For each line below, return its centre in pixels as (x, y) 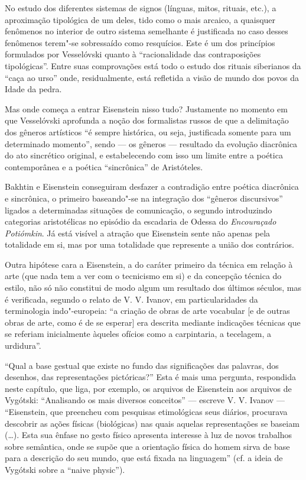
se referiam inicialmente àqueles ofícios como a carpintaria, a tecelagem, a (138, 334)
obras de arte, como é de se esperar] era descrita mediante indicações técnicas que (153, 322)
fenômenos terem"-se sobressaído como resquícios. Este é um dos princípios (140, 42)
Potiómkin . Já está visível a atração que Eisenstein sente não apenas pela (138, 233)
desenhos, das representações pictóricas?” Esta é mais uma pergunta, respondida (150, 377)
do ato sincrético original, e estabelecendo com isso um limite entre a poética (144, 155)
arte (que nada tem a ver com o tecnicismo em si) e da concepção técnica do (143, 276)
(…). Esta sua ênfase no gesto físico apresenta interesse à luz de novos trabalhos (149, 435)
